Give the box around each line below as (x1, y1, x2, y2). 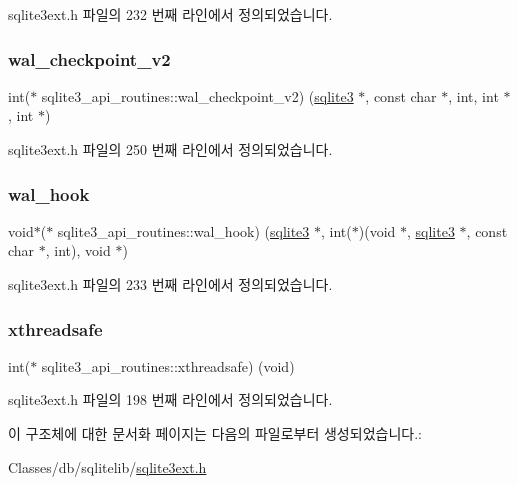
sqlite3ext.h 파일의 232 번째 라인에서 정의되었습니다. (8, 4, 333, 24)
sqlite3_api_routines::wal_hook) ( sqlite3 (57, 220, 310, 241)
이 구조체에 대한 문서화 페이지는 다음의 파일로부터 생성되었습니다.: (8, 423, 422, 443)
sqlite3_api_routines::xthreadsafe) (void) (41, 355, 295, 376)
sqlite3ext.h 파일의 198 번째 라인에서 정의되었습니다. (8, 389, 333, 410)
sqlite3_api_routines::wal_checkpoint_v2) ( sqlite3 (41, 85, 354, 106)
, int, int (448, 85, 499, 106)
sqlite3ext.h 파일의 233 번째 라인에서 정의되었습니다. (8, 274, 333, 294)
